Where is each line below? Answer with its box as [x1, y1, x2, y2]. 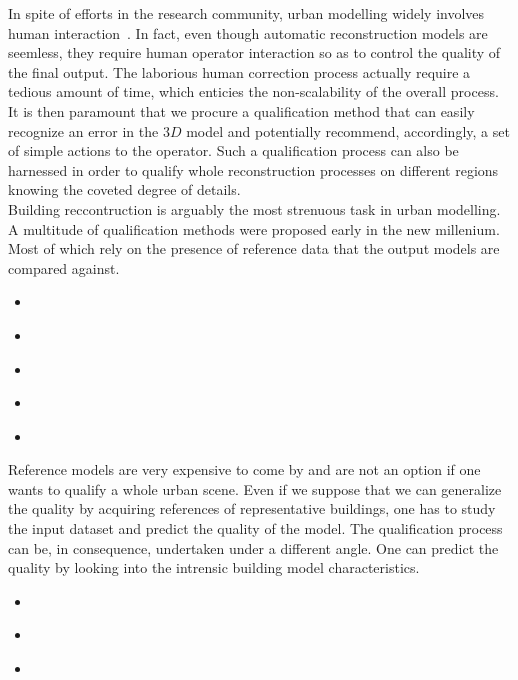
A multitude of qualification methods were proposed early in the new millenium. [8, 218, 500, 239]
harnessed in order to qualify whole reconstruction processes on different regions [8, 159, 499, 180]
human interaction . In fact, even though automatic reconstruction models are [8, 22, 488, 43]
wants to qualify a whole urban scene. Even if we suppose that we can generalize [8, 478, 502, 499]
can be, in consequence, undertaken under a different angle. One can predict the [8, 537, 499, 558]
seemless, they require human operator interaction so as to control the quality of [8, 42, 501, 63]
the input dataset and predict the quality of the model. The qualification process [8, 518, 503, 539]
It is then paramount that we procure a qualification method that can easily [8, 100, 475, 121]
